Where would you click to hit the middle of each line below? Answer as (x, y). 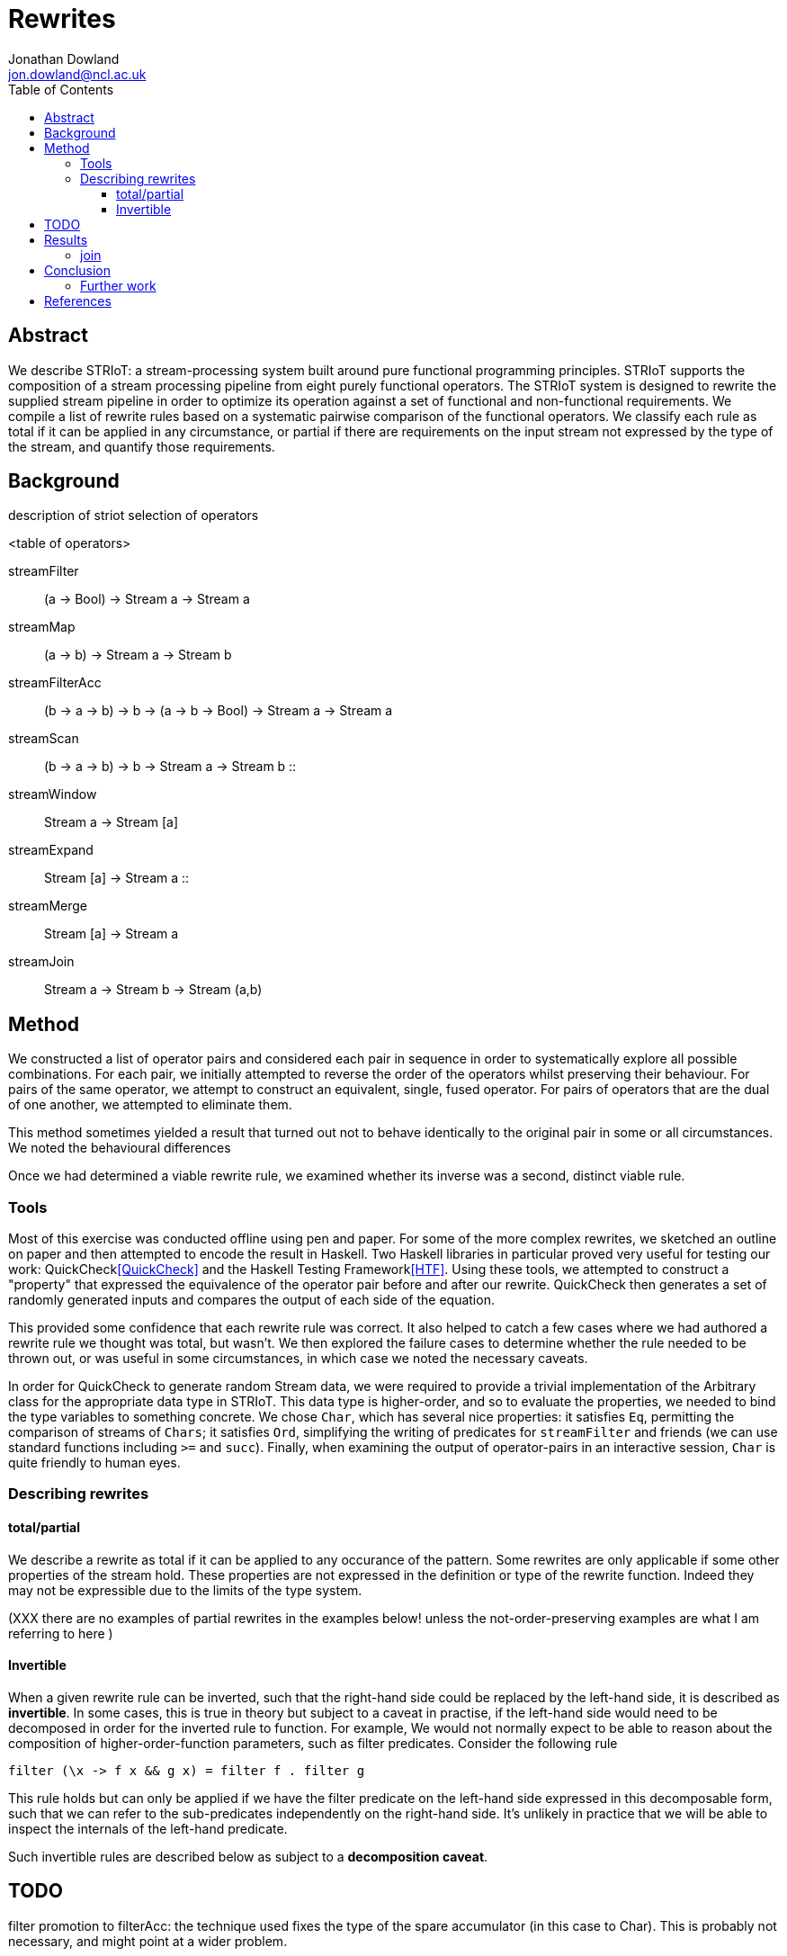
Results (66, 239)
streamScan (44, 739)
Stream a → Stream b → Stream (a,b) (153, 990)
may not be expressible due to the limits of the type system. (185, 1590)
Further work (118, 285)
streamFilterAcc (55, 683)
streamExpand (51, 850)
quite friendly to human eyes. (94, 1463)
